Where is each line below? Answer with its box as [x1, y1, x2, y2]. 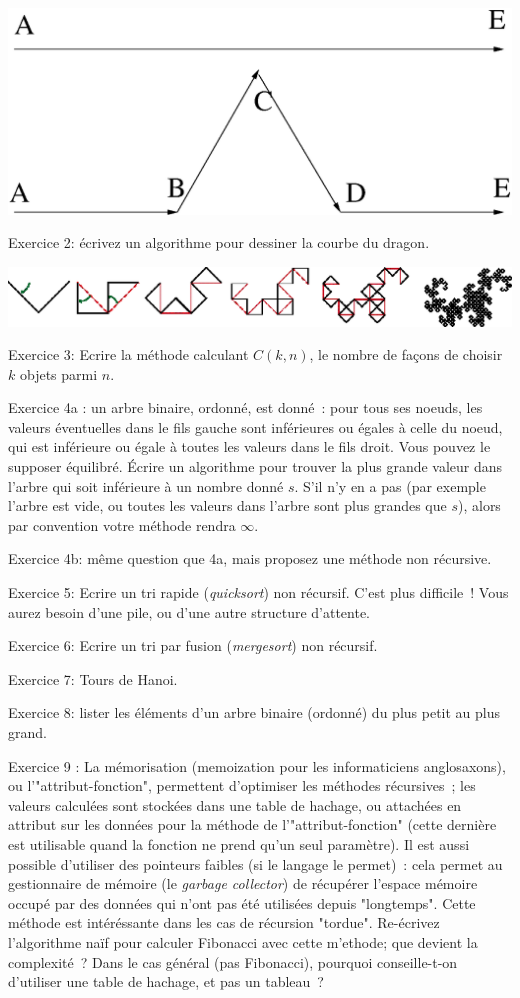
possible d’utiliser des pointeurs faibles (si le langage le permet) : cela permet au [8, 853, 503, 874]
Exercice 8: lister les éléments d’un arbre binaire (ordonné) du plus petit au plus [8, 702, 500, 723]
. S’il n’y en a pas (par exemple [294, 475, 486, 496]
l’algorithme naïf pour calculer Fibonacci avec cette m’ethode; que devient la [8, 931, 478, 952]
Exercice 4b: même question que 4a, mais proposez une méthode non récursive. [8, 548, 492, 569]
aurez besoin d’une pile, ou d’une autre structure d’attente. [8, 601, 371, 622]
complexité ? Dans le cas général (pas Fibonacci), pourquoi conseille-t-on [8, 951, 458, 972]
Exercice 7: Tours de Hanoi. [8, 668, 178, 689]
